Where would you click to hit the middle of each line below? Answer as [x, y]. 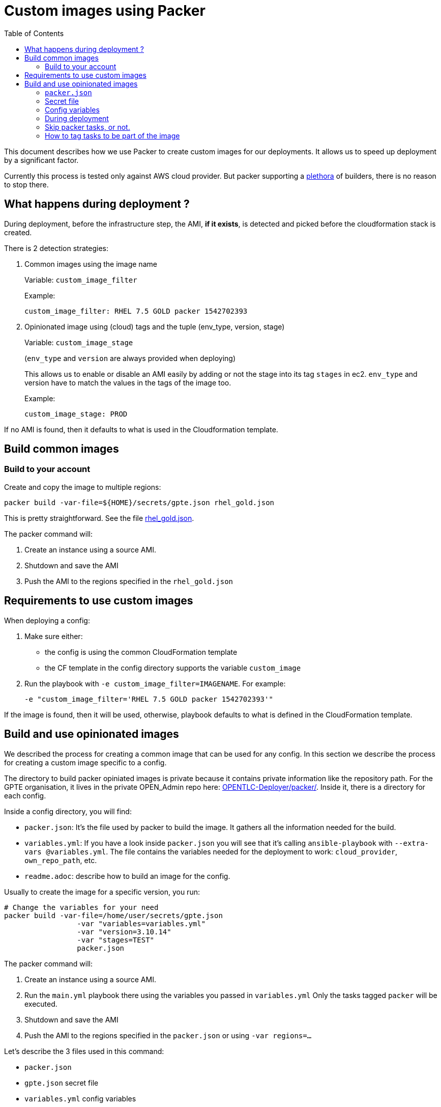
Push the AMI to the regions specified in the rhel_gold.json [129, 581]
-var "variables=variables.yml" [141, 923]
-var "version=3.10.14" [124, 932]
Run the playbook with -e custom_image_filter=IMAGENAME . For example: [155, 683]
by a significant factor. [41, 160]
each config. [25, 795]
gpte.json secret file [62, 1083]
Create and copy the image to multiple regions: [83, 487]
